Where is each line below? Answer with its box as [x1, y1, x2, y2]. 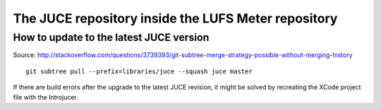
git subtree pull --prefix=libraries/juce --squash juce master [25, 67, 253, 75]
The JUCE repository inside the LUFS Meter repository [13, 11, 338, 26]
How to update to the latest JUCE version [13, 31, 210, 44]
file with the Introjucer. [13, 92, 78, 102]
